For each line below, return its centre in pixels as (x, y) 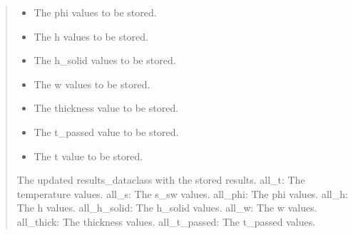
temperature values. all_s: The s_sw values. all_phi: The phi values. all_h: (182, 193)
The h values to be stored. (91, 36)
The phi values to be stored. (95, 12)
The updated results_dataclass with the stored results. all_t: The (161, 180)
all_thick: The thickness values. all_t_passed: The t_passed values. (166, 221)
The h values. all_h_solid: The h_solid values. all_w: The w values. (167, 208)
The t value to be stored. (88, 156)
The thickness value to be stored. (106, 108)
